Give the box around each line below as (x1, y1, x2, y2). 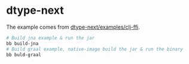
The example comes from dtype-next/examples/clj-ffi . (6, 23, 141, 31)
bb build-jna (6, 40, 39, 47)
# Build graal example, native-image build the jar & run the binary (6, 46, 184, 52)
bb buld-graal (6, 51, 42, 57)
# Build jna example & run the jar (6, 35, 95, 41)
